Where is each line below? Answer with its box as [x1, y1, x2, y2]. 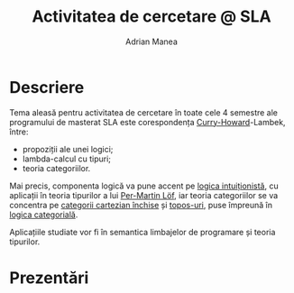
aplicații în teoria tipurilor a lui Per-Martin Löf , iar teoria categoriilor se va [9, 189, 279, 200]
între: [9, 126, 29, 137]
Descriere [9, 77, 85, 97]
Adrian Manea [124, 36, 179, 47]
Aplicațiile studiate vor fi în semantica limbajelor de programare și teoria [9, 226, 276, 237]
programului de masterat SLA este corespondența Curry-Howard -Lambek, [9, 116, 286, 127]
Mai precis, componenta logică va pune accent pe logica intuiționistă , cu [9, 180, 279, 191]
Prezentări [9, 268, 89, 288]
